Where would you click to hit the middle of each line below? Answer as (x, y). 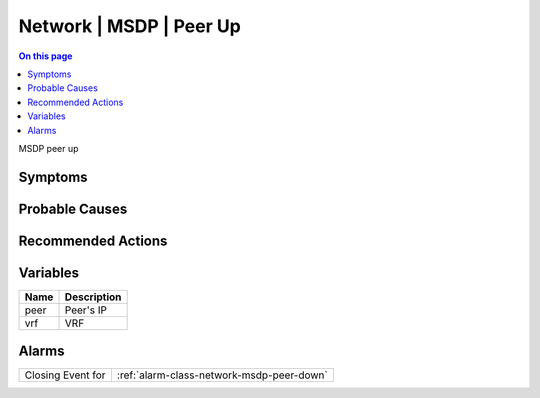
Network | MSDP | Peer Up (130, 26)
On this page (45, 56)
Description (93, 297)
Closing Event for (65, 375)
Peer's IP (85, 310)
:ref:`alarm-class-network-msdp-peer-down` (222, 375)
